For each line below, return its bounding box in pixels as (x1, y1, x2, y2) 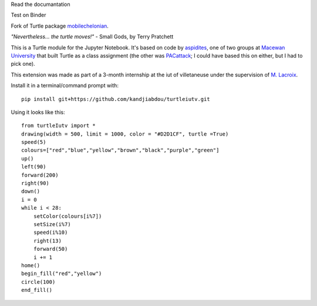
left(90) (21, 163, 46, 170)
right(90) (21, 180, 49, 187)
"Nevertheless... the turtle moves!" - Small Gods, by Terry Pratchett (11, 33, 174, 41)
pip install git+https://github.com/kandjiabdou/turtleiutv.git (21, 96, 211, 102)
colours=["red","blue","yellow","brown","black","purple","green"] (21, 147, 220, 154)
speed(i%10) (33, 229, 68, 236)
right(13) (33, 237, 62, 244)
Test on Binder (11, 12, 46, 19)
